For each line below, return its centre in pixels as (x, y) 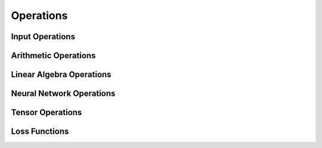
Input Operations (43, 37)
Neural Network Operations (63, 94)
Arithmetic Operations (53, 56)
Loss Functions (40, 132)
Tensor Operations (47, 113)
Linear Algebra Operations (61, 75)
